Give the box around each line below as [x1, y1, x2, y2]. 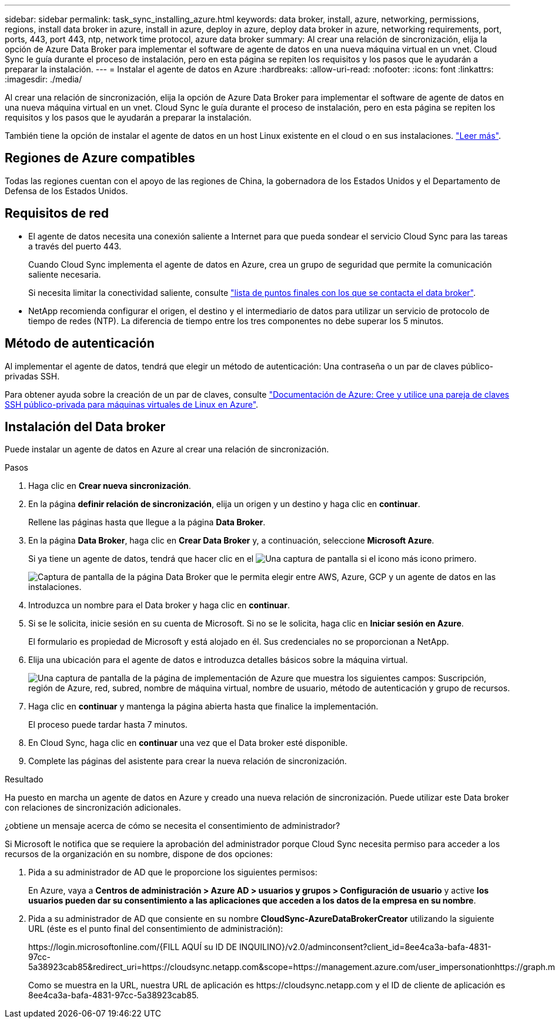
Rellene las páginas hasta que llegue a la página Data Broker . [28, 517, 266, 528]
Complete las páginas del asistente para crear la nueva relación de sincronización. [28, 756, 347, 767]
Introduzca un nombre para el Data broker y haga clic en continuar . [28, 600, 290, 611]
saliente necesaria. [28, 269, 101, 279]
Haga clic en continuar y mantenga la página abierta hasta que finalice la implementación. [28, 701, 379, 712]
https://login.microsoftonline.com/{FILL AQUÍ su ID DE [28, 942, 237, 952]
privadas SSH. [5, 371, 60, 381]
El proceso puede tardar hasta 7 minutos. [28, 719, 188, 730]
